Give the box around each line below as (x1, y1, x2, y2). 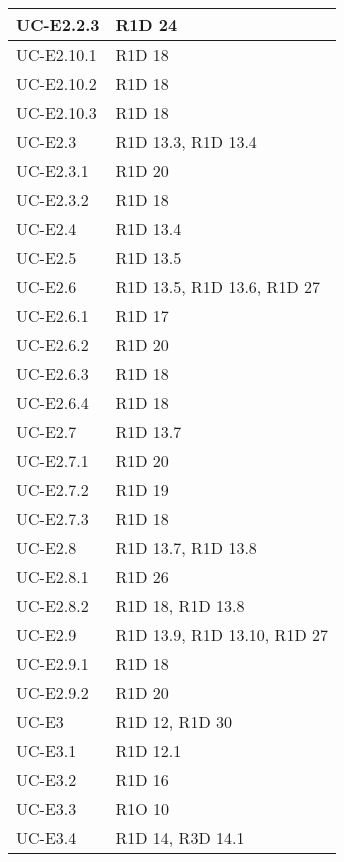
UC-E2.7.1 (16, 449, 89, 472)
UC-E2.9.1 (16, 652, 89, 675)
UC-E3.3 (16, 797, 77, 820)
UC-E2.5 (16, 246, 77, 269)
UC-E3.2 (16, 768, 77, 791)
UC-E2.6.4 (16, 391, 89, 414)
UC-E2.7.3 (16, 507, 89, 530)
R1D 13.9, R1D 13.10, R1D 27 (115, 623, 328, 646)
